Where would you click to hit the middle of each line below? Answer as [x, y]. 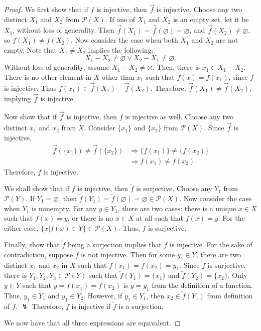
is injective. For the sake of [211, 244]
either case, [21, 227]
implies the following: [121, 49]
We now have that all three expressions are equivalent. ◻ [92, 323]
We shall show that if [37, 188]
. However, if [103, 295]
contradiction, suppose [39, 254]
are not [227, 40]
